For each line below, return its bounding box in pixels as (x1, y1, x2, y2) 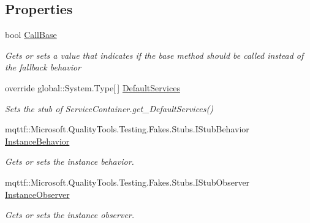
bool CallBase (5, 28, 57, 41)
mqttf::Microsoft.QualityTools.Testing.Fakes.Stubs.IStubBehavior (5, 123, 249, 135)
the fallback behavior (5, 61, 81, 74)
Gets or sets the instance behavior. (5, 155, 134, 168)
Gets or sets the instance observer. (5, 208, 135, 221)
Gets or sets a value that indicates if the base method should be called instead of (5, 48, 304, 61)
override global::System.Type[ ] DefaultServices (5, 81, 180, 94)
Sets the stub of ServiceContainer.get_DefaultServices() (5, 102, 213, 115)
